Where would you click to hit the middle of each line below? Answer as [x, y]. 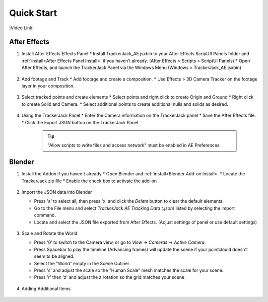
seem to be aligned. [54, 256]
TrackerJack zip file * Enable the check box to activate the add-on [89, 181]
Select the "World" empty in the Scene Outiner [82, 263]
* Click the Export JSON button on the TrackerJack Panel [80, 122]
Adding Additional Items [46, 289]
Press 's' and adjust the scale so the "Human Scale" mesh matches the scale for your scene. [129, 270]
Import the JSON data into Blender [57, 192]
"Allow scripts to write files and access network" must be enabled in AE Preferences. [134, 145]
